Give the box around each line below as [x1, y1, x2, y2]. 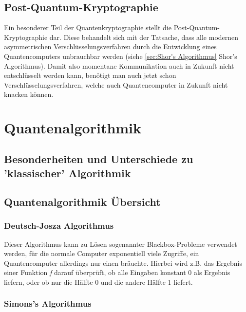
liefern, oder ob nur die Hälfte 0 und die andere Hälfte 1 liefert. [4, 276, 193, 287]
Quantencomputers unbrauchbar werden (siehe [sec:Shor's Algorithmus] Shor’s [4, 51, 237, 61]
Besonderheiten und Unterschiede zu [4, 151, 193, 166]
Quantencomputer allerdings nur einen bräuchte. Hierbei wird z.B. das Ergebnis [4, 257, 242, 268]
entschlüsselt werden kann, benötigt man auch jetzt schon [4, 70, 176, 80]
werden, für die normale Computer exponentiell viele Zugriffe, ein [4, 248, 199, 258]
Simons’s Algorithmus [4, 297, 92, 310]
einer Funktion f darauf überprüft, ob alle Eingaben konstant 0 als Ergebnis [4, 267, 230, 277]
